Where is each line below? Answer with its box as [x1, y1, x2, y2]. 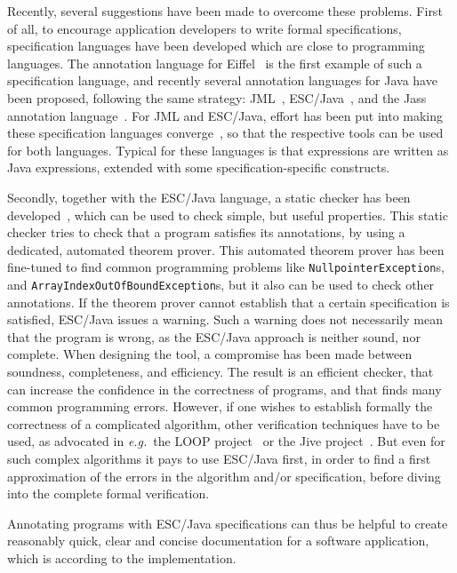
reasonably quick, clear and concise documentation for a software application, [7, 531, 429, 550]
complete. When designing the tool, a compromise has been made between [7, 345, 413, 363]
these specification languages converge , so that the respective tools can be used [7, 123, 444, 142]
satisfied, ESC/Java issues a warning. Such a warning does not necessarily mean [7, 310, 443, 329]
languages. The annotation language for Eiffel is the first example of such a [7, 53, 422, 72]
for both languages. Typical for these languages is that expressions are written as [7, 140, 449, 159]
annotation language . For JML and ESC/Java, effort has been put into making [7, 106, 444, 124]
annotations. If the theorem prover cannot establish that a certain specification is [7, 292, 450, 311]
